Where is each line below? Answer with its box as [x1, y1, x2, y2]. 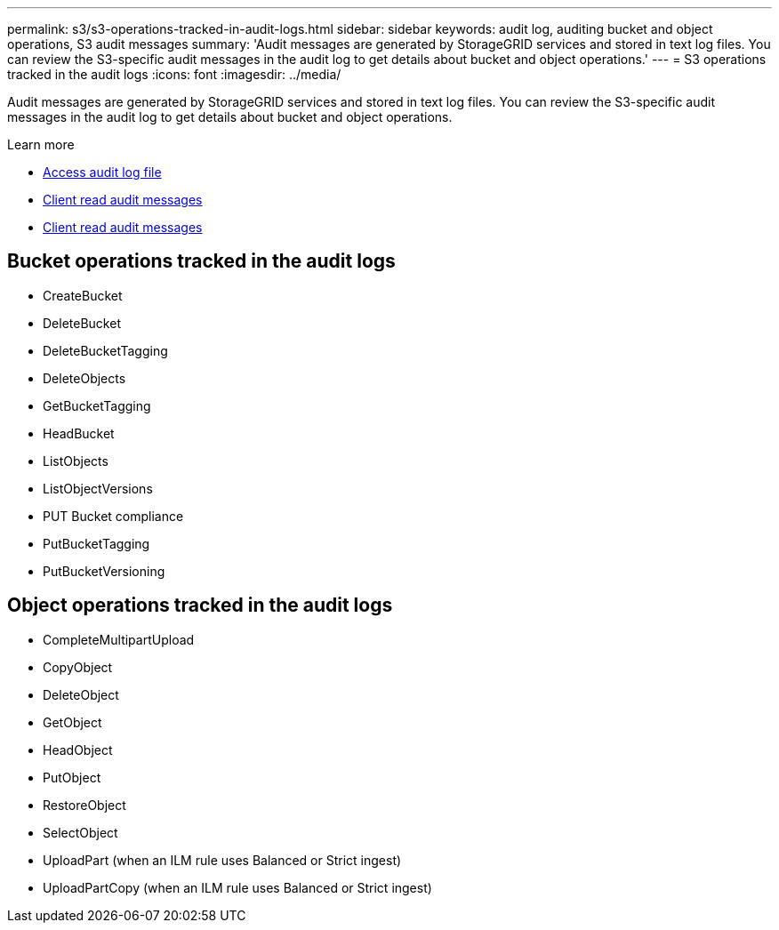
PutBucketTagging [43, 535, 150, 551]
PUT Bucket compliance [43, 508, 184, 524]
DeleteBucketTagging [43, 342, 168, 358]
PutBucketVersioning [43, 563, 165, 579]
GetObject [43, 714, 102, 730]
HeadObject [43, 742, 113, 758]
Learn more [7, 137, 75, 152]
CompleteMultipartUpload [43, 631, 195, 647]
